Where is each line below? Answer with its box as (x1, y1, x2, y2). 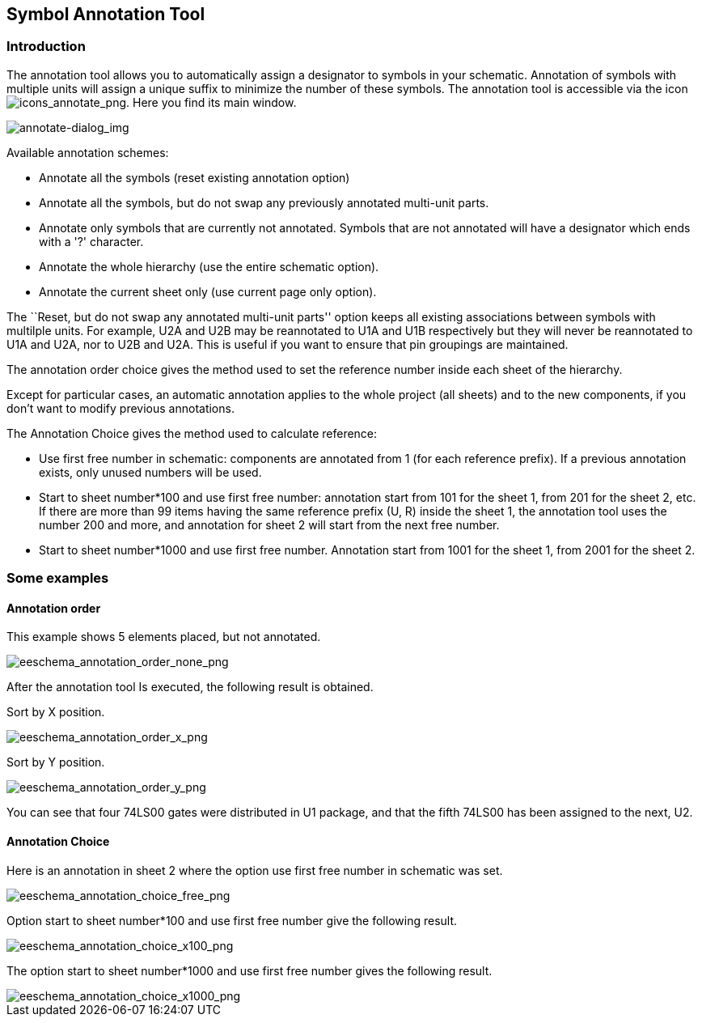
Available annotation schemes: (6, 145, 169, 159)
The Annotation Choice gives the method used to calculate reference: (6, 426, 378, 440)
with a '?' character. (39, 234, 144, 248)
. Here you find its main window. (126, 95, 297, 109)
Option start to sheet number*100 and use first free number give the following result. (6, 913, 458, 927)
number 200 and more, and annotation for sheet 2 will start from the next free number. (39, 517, 500, 532)
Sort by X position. (6, 705, 105, 719)
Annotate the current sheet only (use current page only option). (39, 284, 377, 299)
